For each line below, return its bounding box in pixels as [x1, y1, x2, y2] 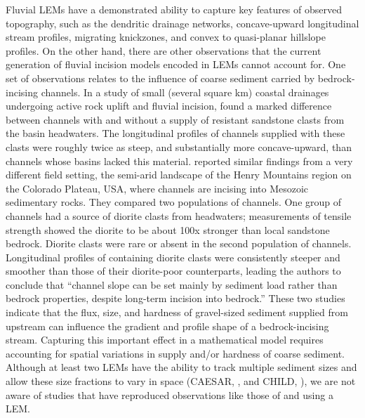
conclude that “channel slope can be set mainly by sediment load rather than [6, 277, 338, 292]
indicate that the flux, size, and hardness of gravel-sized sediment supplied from [6, 305, 348, 320]
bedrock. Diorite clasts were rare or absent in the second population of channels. [6, 236, 352, 251]
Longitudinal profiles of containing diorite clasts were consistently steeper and [6, 249, 340, 264]
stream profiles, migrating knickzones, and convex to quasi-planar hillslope [6, 30, 326, 44]
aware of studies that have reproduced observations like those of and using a [6, 387, 333, 402]
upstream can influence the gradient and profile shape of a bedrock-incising [6, 318, 329, 333]
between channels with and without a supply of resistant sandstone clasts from [6, 112, 345, 126]
